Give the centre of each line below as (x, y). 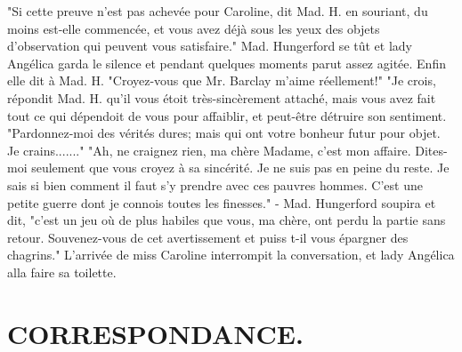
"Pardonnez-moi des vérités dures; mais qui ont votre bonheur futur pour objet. (224, 133)
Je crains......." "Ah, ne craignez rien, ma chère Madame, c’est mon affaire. (209, 150)
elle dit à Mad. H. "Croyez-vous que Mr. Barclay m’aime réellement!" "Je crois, (222, 80)
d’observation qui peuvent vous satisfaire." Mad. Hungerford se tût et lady (210, 46)
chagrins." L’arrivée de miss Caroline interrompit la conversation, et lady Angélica (231, 255)
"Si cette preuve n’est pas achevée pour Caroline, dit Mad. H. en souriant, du (218, 11)
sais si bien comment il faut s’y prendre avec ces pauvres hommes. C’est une (215, 184)
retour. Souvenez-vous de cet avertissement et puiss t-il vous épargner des (208, 237)
